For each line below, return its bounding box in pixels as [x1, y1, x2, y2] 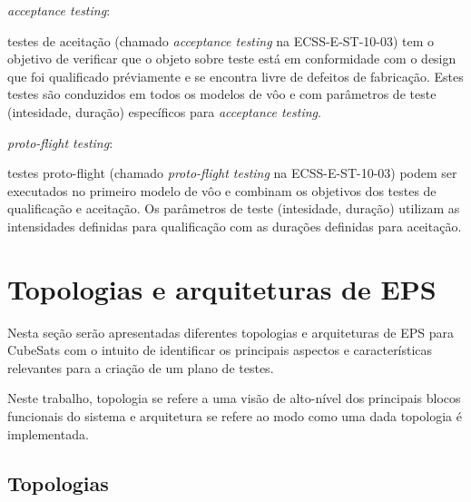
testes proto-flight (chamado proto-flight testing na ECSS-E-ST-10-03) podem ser [7, 163, 457, 182]
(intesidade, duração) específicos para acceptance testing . [7, 102, 321, 121]
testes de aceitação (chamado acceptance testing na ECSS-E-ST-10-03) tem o [7, 31, 435, 50]
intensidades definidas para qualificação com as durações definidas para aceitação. [7, 216, 462, 235]
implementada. [7, 424, 89, 443]
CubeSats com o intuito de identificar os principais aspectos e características [7, 340, 433, 359]
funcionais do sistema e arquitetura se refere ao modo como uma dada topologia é [7, 407, 462, 426]
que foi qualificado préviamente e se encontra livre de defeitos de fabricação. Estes [7, 66, 464, 85]
